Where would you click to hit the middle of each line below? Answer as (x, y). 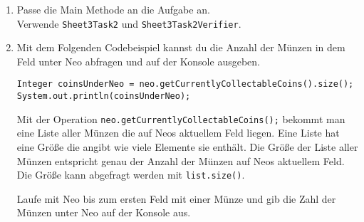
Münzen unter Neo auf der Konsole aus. (104, 212)
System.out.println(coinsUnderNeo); (104, 96)
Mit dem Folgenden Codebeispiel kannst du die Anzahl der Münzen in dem (181, 47)
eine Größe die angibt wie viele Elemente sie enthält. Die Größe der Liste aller (187, 147)
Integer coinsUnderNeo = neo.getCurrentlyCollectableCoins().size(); (185, 84)
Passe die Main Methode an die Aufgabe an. (113, 9)
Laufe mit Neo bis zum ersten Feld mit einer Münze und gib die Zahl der (176, 198)
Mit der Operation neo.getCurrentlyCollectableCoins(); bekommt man (181, 118)
